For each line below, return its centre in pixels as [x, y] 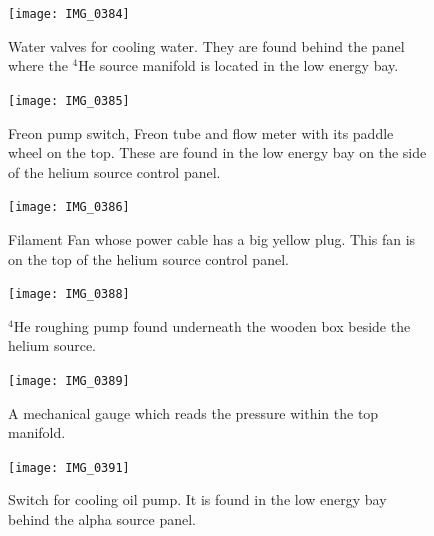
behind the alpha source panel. [102, 519]
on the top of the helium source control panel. [148, 258]
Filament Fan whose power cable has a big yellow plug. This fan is [212, 238]
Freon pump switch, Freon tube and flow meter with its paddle [201, 132]
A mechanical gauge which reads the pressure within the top [193, 412]
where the [38, 65]
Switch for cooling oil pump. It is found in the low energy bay [197, 499]
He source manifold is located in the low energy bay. [238, 65]
